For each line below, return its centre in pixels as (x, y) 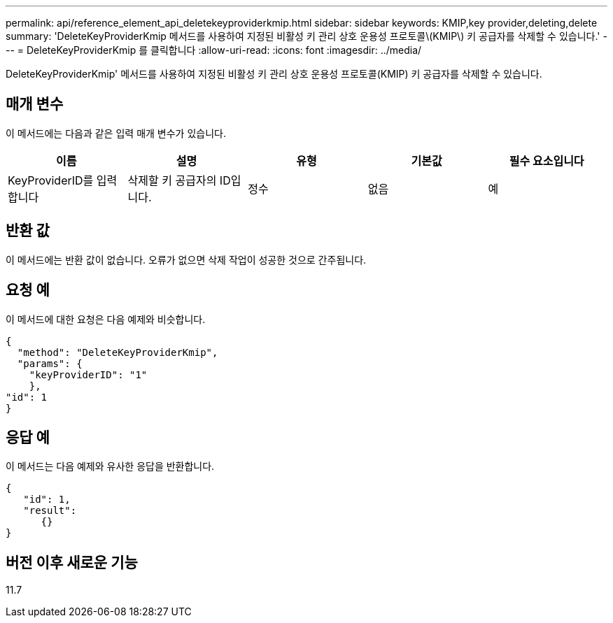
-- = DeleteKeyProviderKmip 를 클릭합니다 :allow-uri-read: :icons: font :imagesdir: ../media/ (214, 50)
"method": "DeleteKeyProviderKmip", (118, 352)
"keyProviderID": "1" (88, 374)
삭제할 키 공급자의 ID (179, 180)
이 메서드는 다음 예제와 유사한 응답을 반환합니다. (110, 466)
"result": (50, 511)
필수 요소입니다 (547, 160)
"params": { (50, 363)
